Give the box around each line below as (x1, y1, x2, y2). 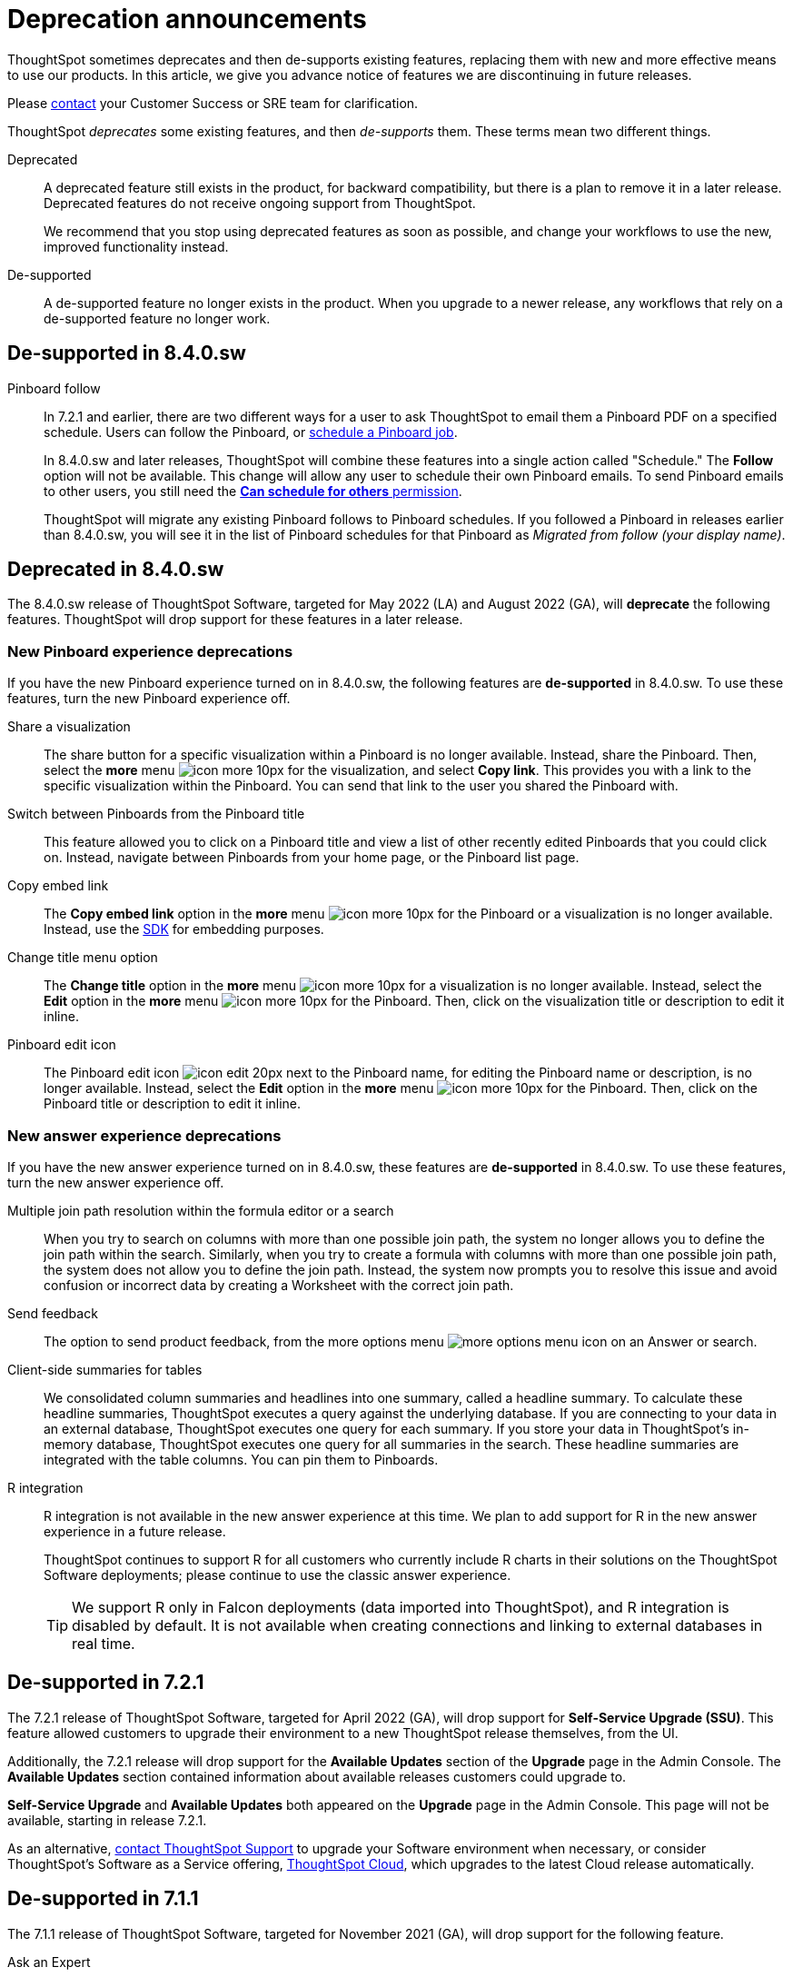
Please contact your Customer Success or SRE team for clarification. (7, 94, 419, 111)
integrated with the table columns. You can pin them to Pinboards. (44, 1451, 439, 1467)
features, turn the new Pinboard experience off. (7, 690, 291, 707)
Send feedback (7, 1305, 98, 1321)
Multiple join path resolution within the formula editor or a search (7, 1202, 394, 1218)
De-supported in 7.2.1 (7, 1671, 204, 1694)
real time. (72, 1634, 135, 1653)
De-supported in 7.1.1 (7, 1887, 199, 1911)
